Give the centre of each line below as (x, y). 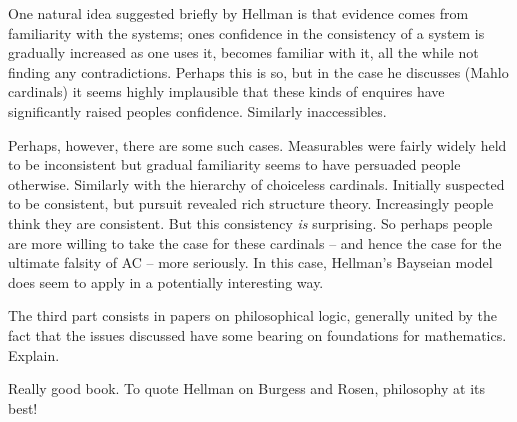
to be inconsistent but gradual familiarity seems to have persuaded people (234, 164)
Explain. (34, 354)
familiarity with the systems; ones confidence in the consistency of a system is (246, 32)
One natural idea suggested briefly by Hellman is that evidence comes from (238, 13)
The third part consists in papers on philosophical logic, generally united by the (253, 315)
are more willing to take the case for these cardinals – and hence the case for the (255, 242)
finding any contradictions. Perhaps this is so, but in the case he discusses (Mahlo (258, 71)
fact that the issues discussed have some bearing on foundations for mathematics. (257, 334)
